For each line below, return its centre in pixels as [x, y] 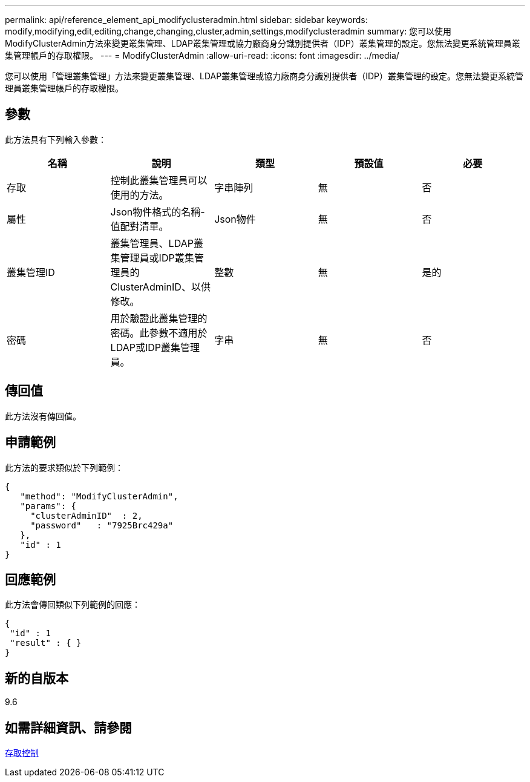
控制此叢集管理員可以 [159, 180]
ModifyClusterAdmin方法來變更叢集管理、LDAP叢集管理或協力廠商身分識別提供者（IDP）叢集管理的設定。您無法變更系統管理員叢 [263, 43]
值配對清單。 [139, 226]
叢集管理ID [31, 272]
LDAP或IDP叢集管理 [155, 347]
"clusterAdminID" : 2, [87, 515]
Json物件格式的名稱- [158, 212]
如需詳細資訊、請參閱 [68, 728]
